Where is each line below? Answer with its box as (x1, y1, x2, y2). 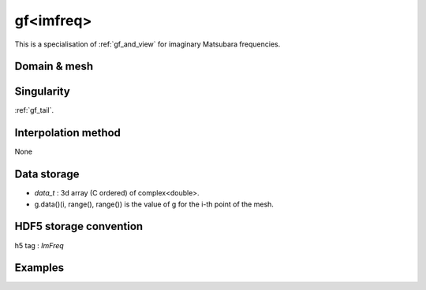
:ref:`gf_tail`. (14, 106, 54, 115)
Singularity (14, 85, 70, 99)
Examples (14, 261, 65, 275)
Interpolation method (14, 126, 121, 139)
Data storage (14, 168, 80, 181)
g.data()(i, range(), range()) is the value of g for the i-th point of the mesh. (34, 199, 274, 209)
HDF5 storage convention (14, 220, 144, 233)
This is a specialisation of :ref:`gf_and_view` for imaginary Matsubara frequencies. (14, 39, 281, 49)
